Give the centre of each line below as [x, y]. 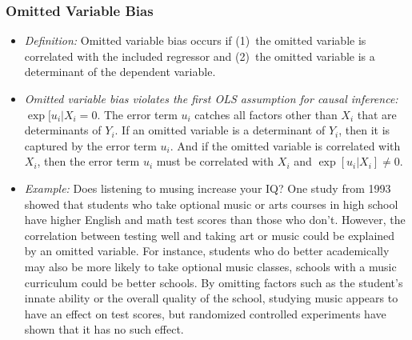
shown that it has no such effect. [104, 329]
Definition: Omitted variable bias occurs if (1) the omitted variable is [195, 40]
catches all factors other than [266, 114]
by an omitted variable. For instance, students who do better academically [207, 251]
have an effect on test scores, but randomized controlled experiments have [205, 313]
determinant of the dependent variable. [120, 72]
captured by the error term [90, 145]
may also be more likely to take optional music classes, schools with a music [210, 266]
